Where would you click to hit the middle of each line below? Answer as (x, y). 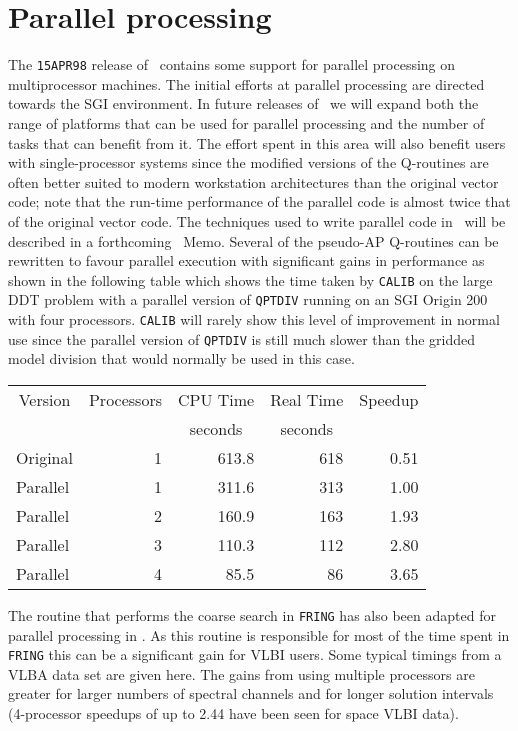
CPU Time (216, 399)
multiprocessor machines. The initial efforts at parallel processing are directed (246, 83)
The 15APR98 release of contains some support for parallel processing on (232, 64)
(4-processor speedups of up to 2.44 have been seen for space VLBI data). (233, 713)
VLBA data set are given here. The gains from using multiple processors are (241, 673)
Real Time (307, 399)
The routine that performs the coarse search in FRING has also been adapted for (252, 614)
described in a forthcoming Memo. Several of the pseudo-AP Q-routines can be (253, 240)
